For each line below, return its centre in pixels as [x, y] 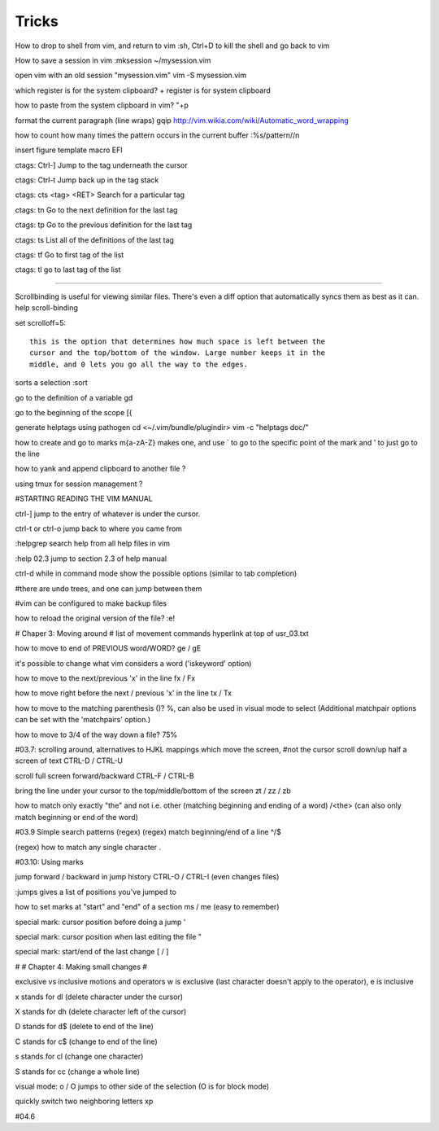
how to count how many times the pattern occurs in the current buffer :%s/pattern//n [157, 135]
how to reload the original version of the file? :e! [95, 618]
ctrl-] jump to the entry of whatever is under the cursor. [108, 514]
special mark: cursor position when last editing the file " [109, 936]
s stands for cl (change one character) [79, 1056]
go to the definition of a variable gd [74, 397]
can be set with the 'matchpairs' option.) [83, 720]
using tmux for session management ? [79, 484]
